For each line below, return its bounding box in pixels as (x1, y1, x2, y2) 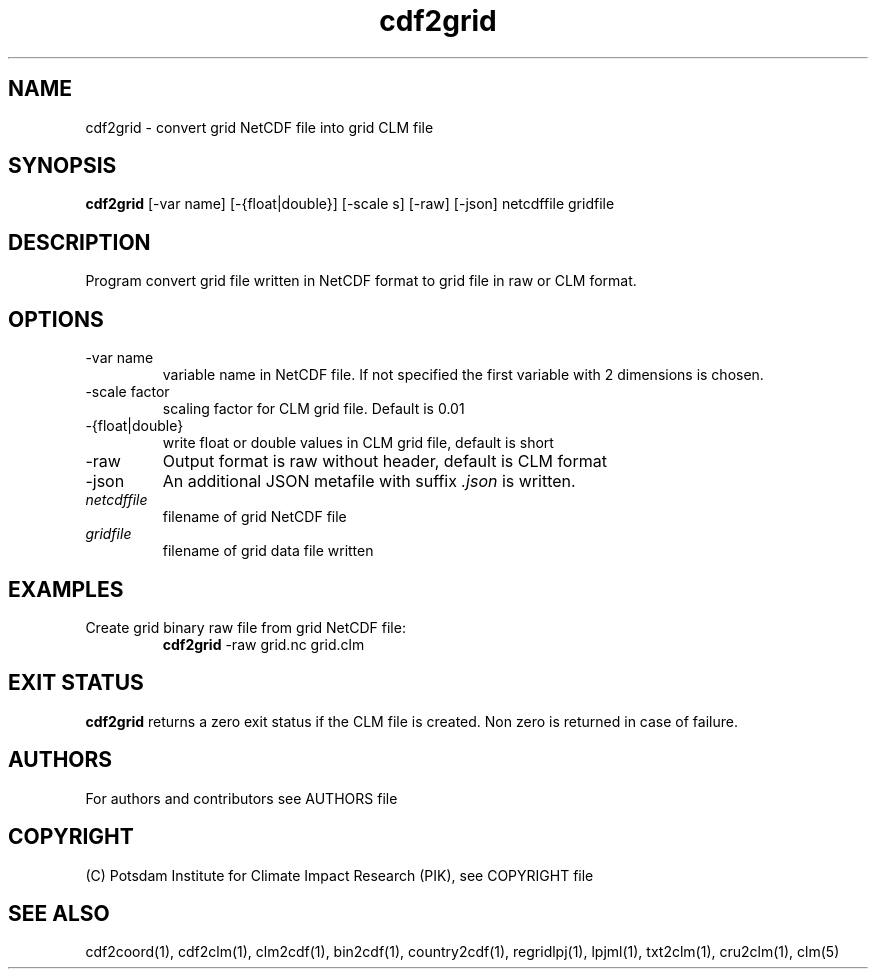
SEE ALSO (8, 900, 110, 926)
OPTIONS (8, 306, 104, 332)
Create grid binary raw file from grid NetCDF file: (85, 618, 406, 636)
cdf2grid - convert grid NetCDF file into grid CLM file (85, 118, 434, 136)
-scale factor (85, 383, 170, 401)
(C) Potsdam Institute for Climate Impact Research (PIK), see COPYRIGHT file (85, 866, 594, 884)
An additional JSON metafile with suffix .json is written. (162, 471, 576, 492)
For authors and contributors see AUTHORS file (85, 789, 398, 807)
